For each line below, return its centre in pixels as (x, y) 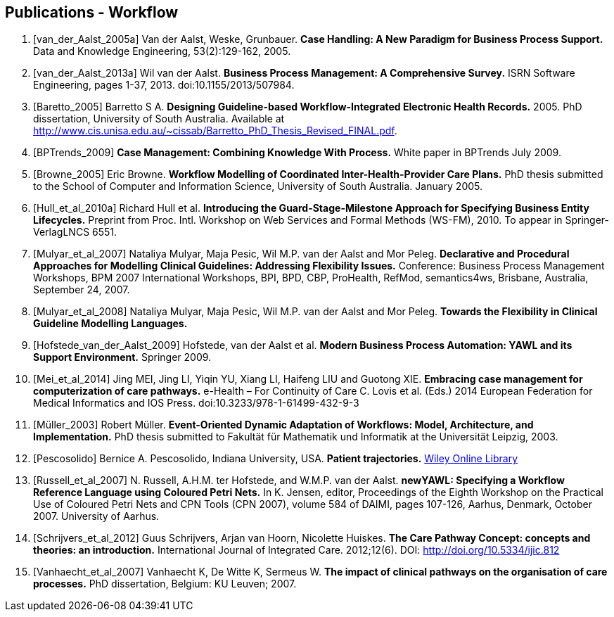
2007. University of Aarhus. (96, 516)
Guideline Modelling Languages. (110, 324)
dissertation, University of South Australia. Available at (159, 119)
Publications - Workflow (92, 12)
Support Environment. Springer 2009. (122, 357)
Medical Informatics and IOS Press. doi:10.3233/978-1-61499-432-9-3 (196, 403)
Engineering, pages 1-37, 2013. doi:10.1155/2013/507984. (164, 85)
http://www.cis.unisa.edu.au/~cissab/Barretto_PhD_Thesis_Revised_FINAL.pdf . (215, 131)
